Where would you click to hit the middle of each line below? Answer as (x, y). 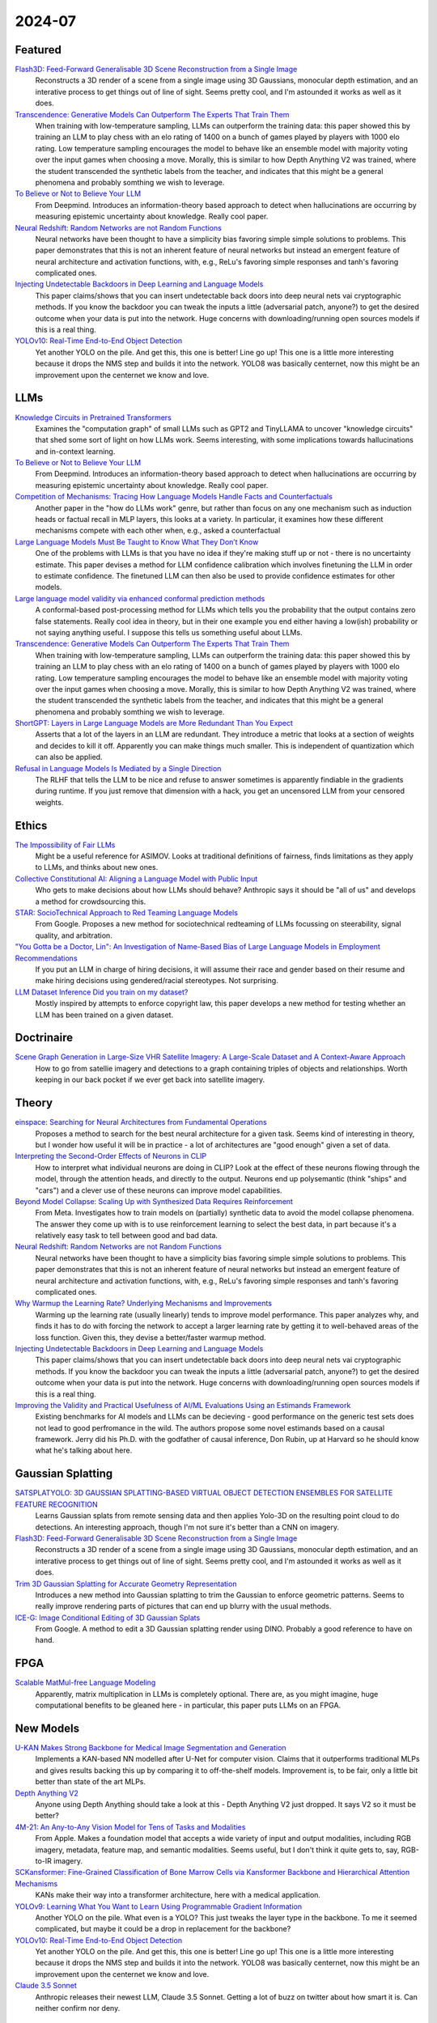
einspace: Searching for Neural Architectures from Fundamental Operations (141, 1122)
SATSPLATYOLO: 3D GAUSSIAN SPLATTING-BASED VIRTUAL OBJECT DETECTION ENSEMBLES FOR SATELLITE (204, 1493)
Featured (38, 50)
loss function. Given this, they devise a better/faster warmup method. (151, 1337)
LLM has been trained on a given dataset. (104, 1015)
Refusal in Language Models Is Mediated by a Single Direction (118, 768)
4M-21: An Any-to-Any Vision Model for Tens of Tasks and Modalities (130, 1827)
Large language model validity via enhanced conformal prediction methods (140, 598)
